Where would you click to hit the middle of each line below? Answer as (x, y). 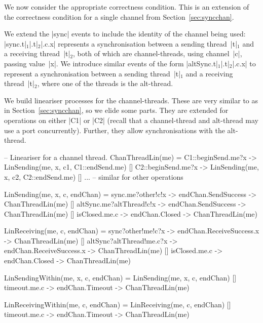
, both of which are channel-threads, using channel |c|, (158, 53)
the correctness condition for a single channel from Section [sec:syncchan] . (119, 16)
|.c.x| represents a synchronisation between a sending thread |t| (139, 43)
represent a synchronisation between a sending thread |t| (92, 73)
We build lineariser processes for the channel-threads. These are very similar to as (131, 100)
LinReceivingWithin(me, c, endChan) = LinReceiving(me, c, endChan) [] (118, 304)
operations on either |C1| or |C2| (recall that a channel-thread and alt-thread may (131, 120)
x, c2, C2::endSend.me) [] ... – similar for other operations (94, 176)
